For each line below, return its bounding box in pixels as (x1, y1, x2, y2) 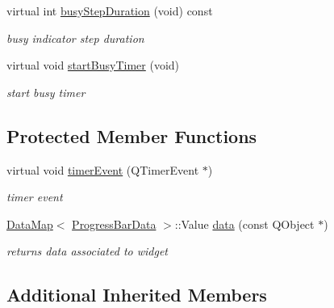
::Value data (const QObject (174, 215, 315, 232)
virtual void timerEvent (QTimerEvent (6, 161, 199, 178)
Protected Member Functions (6, 123, 257, 148)
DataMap (6, 215, 53, 232)
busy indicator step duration (6, 29, 144, 46)
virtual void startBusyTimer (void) (6, 57, 180, 74)
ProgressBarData (72, 215, 157, 232)
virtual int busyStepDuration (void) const (6, 2, 213, 19)
